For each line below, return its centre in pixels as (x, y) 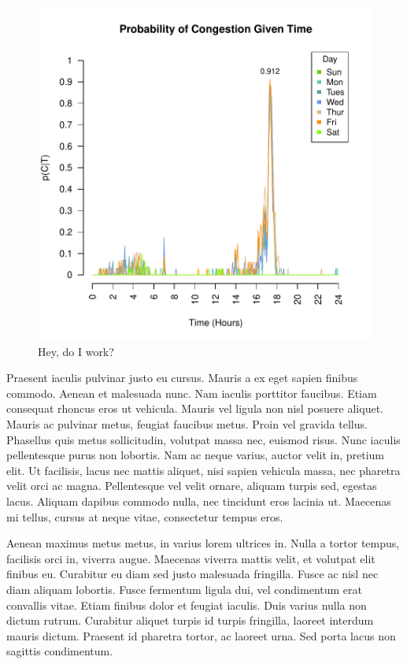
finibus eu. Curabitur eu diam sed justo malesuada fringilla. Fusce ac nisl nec (192, 574)
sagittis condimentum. (60, 651)
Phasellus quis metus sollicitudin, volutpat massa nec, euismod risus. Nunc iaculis (203, 439)
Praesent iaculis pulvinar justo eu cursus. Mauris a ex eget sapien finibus (182, 378)
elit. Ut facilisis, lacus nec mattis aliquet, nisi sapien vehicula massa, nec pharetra (203, 470)
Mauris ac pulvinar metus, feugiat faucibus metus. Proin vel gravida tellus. (187, 423)
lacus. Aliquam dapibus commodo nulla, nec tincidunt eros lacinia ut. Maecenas (199, 501)
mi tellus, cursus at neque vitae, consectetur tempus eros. (145, 516)
